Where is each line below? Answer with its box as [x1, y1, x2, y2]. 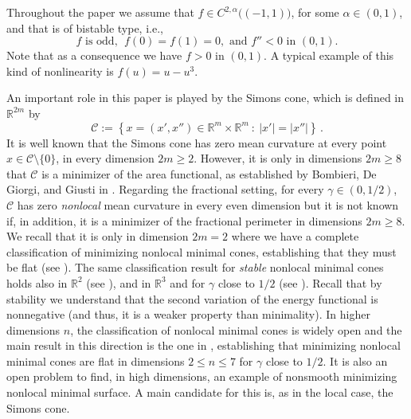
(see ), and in [86, 274, 151, 291]
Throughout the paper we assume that [6, 4, 194, 20]
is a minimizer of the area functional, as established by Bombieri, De [41, 165, 377, 182]
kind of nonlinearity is [6, 62, 114, 79]
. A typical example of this [264, 47, 394, 64]
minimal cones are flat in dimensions [6, 352, 185, 369]
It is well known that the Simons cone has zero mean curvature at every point [6, 134, 387, 151]
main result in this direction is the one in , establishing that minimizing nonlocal [6, 337, 401, 354]
